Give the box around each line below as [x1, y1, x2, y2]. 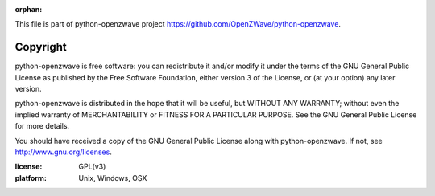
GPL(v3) [78, 161, 106, 172]
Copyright [14, 40, 68, 54]
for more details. [14, 121, 70, 131]
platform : [14, 173, 48, 182]
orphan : [14, 5, 43, 14]
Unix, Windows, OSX [78, 173, 147, 182]
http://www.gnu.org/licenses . [14, 147, 112, 157]
